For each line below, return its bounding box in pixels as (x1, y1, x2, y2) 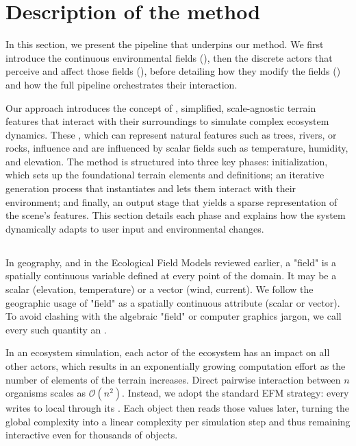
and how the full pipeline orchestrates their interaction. (5, 77, 238, 91)
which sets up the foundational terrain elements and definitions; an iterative (5, 167, 325, 182)
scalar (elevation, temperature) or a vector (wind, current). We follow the (5, 282, 314, 296)
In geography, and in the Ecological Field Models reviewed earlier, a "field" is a (5, 255, 336, 269)
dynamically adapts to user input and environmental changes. (5, 221, 264, 235)
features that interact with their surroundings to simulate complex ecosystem (5, 114, 329, 128)
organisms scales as (5, 386, 86, 400)
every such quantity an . (5, 322, 107, 336)
